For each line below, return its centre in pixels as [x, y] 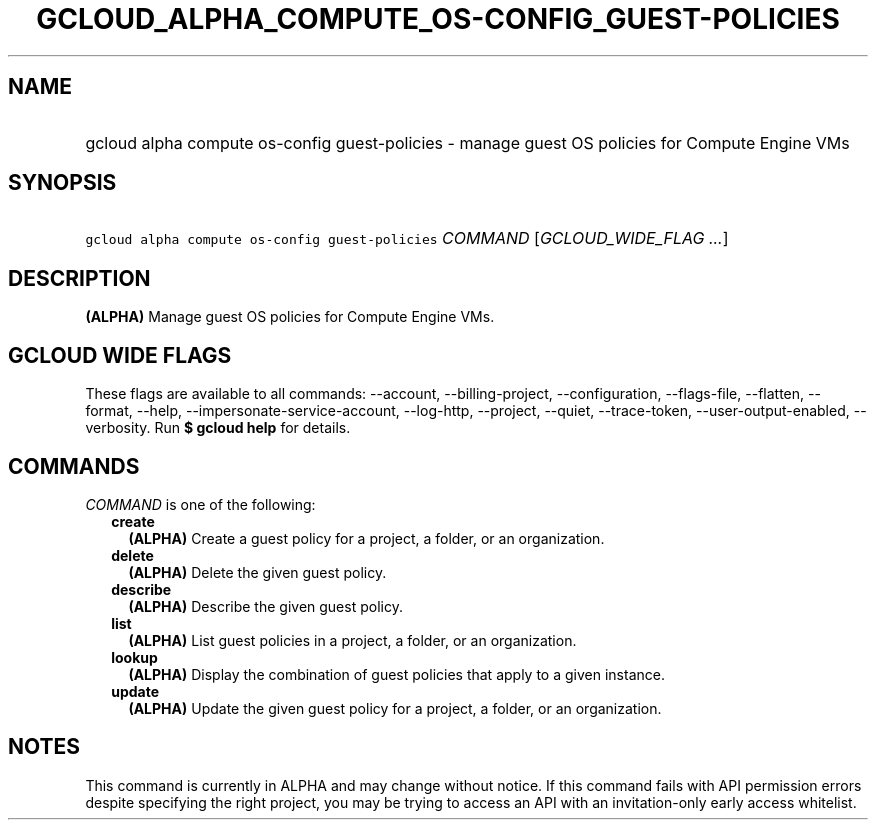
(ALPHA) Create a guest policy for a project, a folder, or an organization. [366, 538]
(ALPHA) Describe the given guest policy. [265, 606]
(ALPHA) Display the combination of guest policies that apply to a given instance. [396, 674]
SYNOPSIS [62, 183]
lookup [134, 657]
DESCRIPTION [79, 278]
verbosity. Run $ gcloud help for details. [218, 428]
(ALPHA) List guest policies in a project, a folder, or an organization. [352, 640]
